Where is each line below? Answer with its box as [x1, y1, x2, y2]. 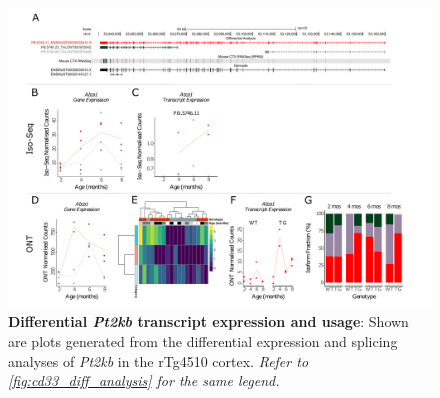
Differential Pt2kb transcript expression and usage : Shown [8, 311, 409, 332]
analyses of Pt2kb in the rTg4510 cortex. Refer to [8, 350, 309, 371]
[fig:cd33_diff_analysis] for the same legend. [8, 370, 280, 391]
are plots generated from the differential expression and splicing [8, 330, 398, 351]
